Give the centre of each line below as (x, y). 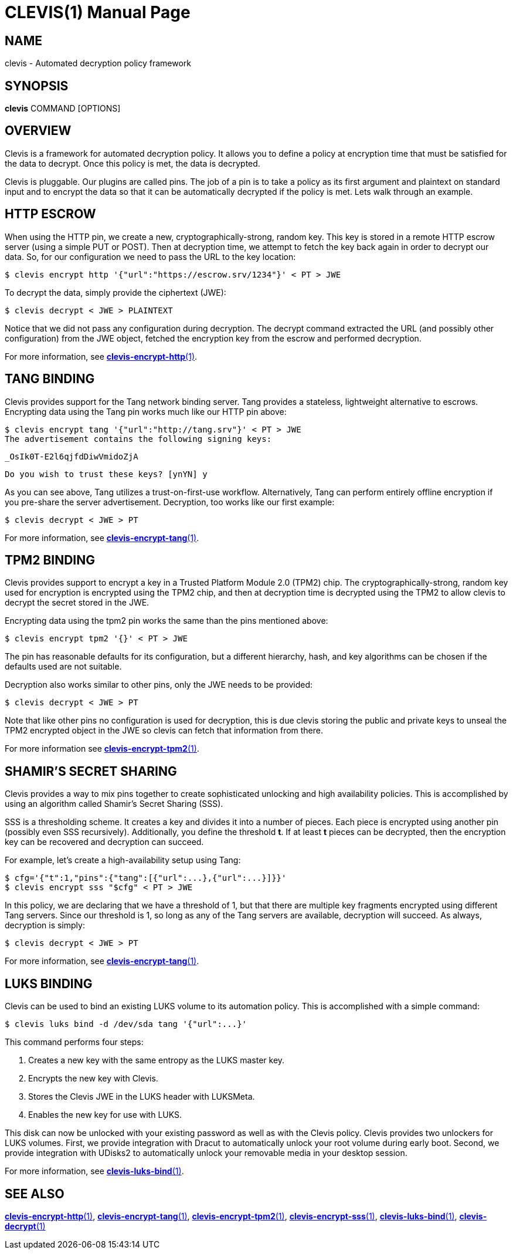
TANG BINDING (50, 379)
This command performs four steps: (74, 1042)
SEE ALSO (35, 1194)
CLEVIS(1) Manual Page (98, 12)
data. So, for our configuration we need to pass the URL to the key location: (150, 256)
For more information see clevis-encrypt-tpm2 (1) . (102, 749)
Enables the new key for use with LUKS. (105, 1115)
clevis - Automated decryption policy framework (98, 63)
